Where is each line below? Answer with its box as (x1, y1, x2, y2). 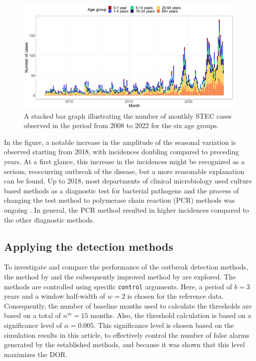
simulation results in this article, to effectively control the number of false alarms (4, 329, 250, 340)
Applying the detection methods (4, 238, 173, 254)
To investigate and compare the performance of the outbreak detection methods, (4, 262, 249, 272)
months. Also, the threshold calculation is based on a (90, 310, 252, 320)
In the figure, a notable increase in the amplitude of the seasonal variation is (4, 136, 236, 147)
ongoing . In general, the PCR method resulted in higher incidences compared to (4, 204, 249, 215)
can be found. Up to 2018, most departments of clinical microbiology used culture (4, 176, 252, 186)
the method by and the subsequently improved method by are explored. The (4, 271, 236, 281)
